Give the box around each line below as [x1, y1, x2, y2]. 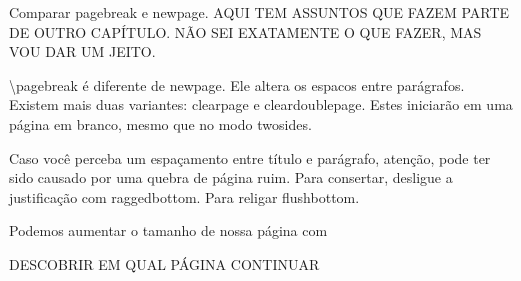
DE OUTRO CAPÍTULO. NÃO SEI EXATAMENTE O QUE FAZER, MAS [9, 21, 482, 42]
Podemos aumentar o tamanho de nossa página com [9, 220, 328, 241]
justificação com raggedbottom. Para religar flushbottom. [9, 186, 360, 207]
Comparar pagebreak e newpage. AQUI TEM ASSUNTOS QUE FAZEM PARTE [9, 2, 510, 22]
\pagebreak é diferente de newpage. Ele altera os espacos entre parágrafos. [9, 74, 465, 95]
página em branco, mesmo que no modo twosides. [9, 113, 312, 134]
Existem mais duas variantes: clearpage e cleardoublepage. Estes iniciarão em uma [9, 94, 513, 115]
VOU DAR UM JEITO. [9, 41, 156, 62]
